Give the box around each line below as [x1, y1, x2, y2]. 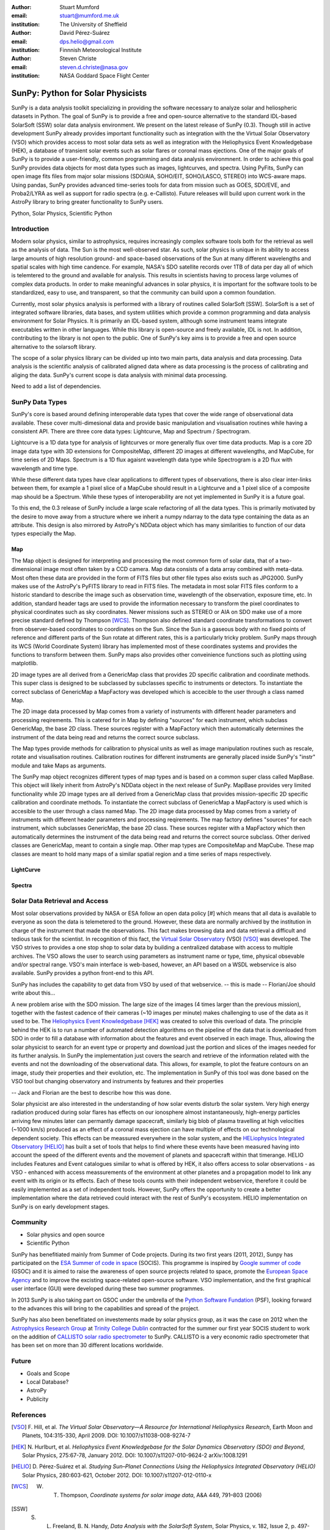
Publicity [26, 1395, 49, 1403]
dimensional [11, 565, 42, 573]
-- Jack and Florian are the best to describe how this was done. [11, 1089, 172, 1096]
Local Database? [26, 1378, 69, 1386]
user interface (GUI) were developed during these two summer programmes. [11, 1285, 205, 1293]
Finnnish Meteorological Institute [59, 46, 142, 53]
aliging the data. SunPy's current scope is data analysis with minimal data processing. [11, 371, 227, 379]
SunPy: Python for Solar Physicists [11, 88, 147, 98]
